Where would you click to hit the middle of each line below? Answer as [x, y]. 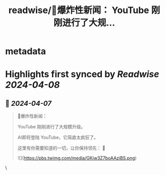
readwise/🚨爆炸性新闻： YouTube [79, 10]
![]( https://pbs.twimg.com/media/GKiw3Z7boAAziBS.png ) [77, 158]
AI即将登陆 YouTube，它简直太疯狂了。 [58, 137]
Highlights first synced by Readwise [82, 74]
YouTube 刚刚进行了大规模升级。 [51, 127]
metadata [26, 51]
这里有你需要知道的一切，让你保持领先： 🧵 [61, 148]
